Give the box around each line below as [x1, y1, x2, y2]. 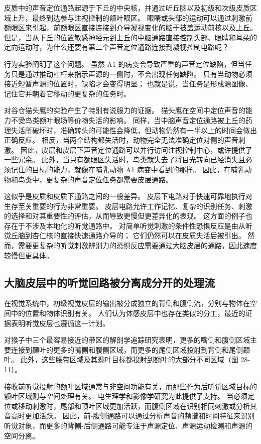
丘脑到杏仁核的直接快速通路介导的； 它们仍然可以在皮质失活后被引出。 [11, 230, 245, 241]
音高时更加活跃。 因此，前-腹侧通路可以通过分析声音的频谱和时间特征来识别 [4, 410, 255, 421]
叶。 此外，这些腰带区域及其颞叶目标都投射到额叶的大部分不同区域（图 [4, 354, 238, 365]
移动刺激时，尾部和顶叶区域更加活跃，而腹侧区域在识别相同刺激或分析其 [18, 400, 257, 411]
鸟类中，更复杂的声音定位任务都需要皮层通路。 [18, 174, 173, 184]
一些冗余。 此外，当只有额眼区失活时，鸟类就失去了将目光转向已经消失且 [4, 154, 245, 165]
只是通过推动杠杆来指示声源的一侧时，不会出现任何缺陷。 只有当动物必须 [11, 68, 252, 79]
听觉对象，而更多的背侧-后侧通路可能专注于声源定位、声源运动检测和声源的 [4, 420, 252, 430]
